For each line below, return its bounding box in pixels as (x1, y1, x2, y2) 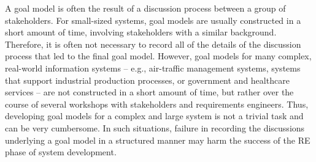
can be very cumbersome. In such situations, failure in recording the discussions (5, 121, 305, 134)
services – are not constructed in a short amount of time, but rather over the (5, 86, 294, 98)
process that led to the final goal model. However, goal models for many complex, (5, 50, 312, 62)
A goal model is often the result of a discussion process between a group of (5, 2, 286, 14)
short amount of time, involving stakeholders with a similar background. (5, 26, 277, 39)
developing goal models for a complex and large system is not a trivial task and (5, 109, 304, 122)
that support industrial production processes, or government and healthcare (5, 73, 290, 86)
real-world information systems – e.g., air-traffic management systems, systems (5, 61, 301, 74)
